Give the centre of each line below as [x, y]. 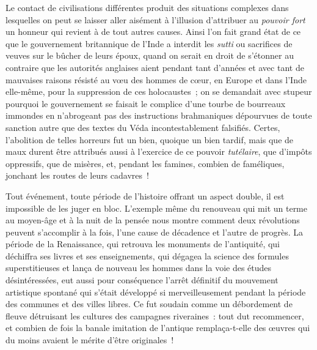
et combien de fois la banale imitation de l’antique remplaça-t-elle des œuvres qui [158, 328]
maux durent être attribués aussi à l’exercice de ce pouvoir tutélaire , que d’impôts [159, 151]
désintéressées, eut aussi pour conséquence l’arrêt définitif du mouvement [142, 280]
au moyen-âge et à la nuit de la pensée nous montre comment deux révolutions [153, 220]
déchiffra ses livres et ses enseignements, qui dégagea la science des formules [147, 255]
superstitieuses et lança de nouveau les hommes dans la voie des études [139, 268]
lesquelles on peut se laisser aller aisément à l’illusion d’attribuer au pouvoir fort [155, 19]
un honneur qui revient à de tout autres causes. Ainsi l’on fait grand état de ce [153, 32]
